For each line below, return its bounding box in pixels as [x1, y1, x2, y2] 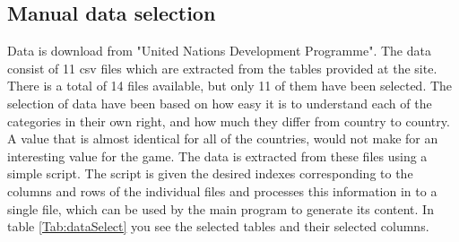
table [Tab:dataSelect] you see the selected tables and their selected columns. [7, 217, 429, 236]
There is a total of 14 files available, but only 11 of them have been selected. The [7, 76, 453, 95]
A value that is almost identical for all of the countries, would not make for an [7, 129, 438, 148]
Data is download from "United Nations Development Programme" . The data [7, 41, 431, 60]
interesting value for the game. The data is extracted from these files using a [7, 146, 428, 165]
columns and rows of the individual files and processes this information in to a [7, 181, 437, 200]
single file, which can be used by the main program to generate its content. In [7, 199, 434, 218]
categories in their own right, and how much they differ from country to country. [7, 111, 450, 130]
